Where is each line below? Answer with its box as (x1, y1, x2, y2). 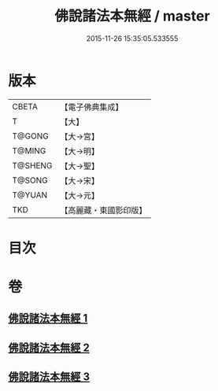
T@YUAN (12, 190, 48, 201)
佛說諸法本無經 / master (54, 7, 210, 25)
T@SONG (12, 175, 49, 186)
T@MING (12, 145, 46, 156)
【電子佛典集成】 (60, 101, 124, 113)
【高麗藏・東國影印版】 (60, 205, 147, 216)
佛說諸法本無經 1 (8, 312, 88, 325)
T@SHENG (12, 160, 53, 171)
